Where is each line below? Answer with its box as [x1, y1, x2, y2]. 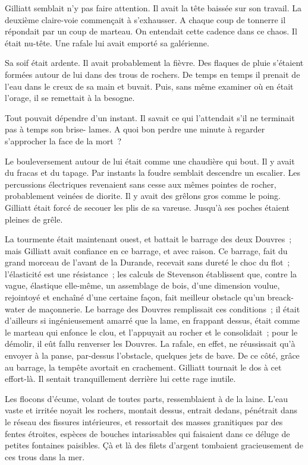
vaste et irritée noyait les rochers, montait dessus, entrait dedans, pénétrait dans [5, 404, 297, 416]
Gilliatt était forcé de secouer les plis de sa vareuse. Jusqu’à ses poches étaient [5, 201, 290, 213]
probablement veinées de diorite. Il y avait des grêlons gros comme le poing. [5, 189, 281, 202]
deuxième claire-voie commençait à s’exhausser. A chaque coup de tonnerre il [5, 13, 286, 26]
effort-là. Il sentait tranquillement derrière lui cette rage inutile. [5, 372, 236, 385]
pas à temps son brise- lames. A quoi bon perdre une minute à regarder [5, 123, 265, 135]
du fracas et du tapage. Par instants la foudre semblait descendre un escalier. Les [5, 166, 300, 179]
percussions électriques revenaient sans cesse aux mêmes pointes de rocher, [5, 178, 276, 190]
